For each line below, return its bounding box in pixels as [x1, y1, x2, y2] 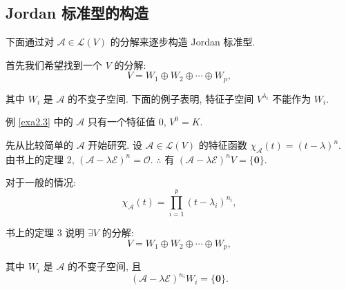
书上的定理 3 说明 [6, 225, 85, 240]
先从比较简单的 [6, 138, 73, 152]
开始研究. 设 [88, 138, 142, 152]
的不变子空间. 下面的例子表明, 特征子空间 [68, 91, 254, 105]
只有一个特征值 [87, 114, 155, 129]
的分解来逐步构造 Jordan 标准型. [110, 34, 256, 49]
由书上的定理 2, [6, 152, 75, 166]
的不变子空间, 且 [68, 259, 142, 273]
